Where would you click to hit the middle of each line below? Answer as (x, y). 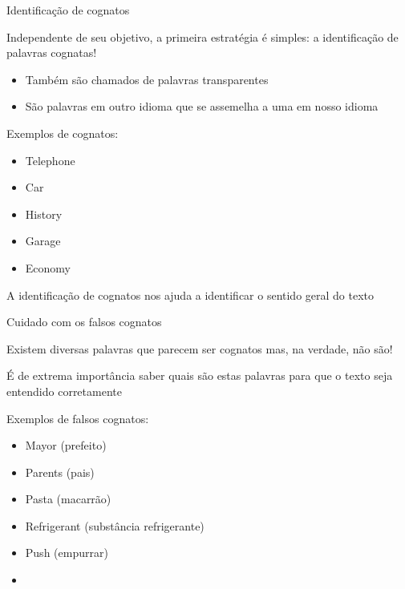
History (44, 214)
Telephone (50, 160)
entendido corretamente (64, 391)
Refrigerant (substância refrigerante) (115, 525)
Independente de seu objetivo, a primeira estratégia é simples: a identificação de (202, 36)
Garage (43, 241)
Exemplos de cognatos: (63, 133)
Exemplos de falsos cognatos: (78, 418)
